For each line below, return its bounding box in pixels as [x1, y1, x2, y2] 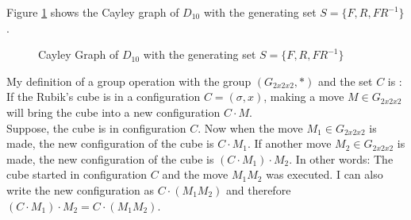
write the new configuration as [6, 181, 155, 198]
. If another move [247, 135, 332, 152]
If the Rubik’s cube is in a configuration [6, 88, 201, 105]
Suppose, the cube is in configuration [6, 119, 186, 136]
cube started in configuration [6, 166, 148, 183]
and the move [162, 166, 229, 183]
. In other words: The [289, 150, 394, 167]
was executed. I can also [266, 166, 383, 183]
